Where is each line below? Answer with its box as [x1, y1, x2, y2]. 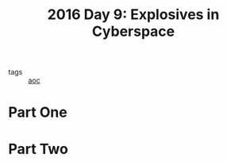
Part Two [8, 140, 69, 158]
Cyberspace [91, 22, 175, 40]
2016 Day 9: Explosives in [47, 6, 220, 24]
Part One [8, 103, 67, 121]
